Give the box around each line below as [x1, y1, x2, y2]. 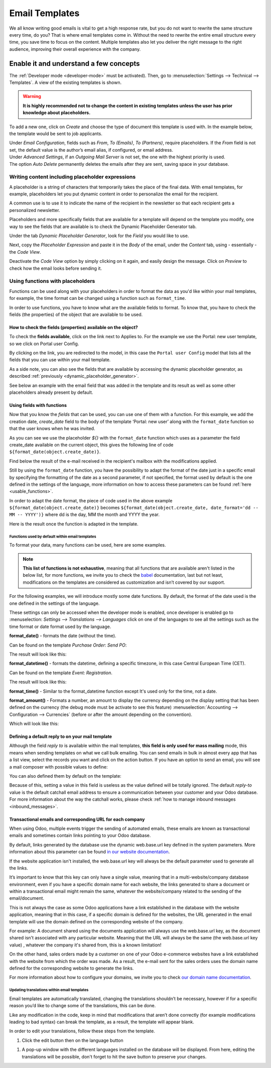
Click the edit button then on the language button [22, 1037, 123, 1043]
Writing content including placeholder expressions [9, 173, 136, 180]
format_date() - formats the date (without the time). [9, 633, 116, 639]
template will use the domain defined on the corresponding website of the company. [9, 918, 184, 924]
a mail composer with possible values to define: [9, 764, 108, 770]
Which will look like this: [9, 721, 59, 727]
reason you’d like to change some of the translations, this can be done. [9, 1003, 156, 1009]
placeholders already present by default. [9, 389, 93, 395]
